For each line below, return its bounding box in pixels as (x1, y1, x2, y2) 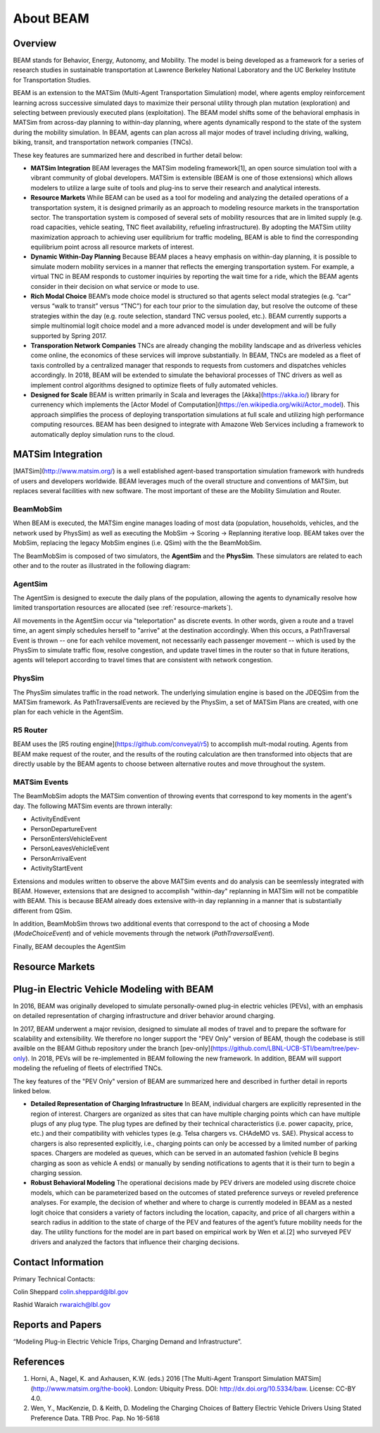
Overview (13, 37, 57, 49)
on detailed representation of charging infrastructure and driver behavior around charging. (13, 1012, 276, 1020)
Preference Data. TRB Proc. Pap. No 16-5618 (30, 1413, 160, 1422)
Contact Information (13, 1256, 104, 1268)
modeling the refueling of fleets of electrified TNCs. (13, 1064, 163, 1072)
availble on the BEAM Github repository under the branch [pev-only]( (13, 1044, 213, 1053)
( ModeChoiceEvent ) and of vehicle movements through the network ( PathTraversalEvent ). (13, 929, 274, 938)
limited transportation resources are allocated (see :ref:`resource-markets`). (13, 603, 233, 612)
